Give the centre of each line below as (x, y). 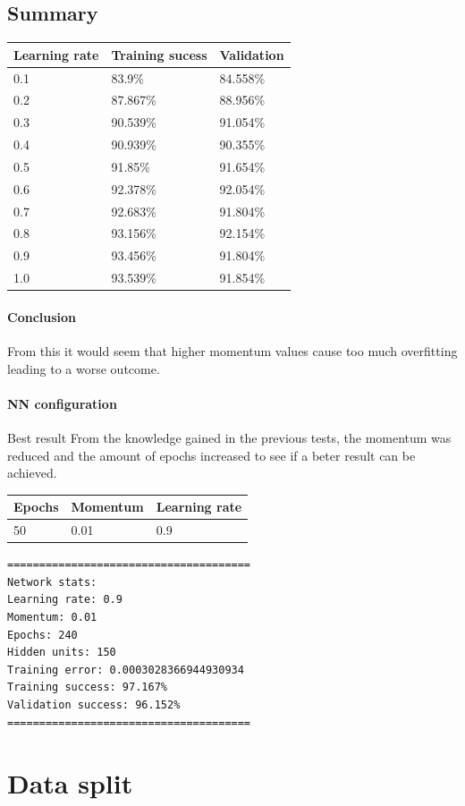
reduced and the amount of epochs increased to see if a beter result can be (211, 455)
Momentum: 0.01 (52, 618)
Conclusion (42, 316)
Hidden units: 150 (62, 653)
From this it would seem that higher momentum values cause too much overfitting (232, 351)
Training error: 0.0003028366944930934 (126, 670)
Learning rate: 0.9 (65, 600)
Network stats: (52, 582)
